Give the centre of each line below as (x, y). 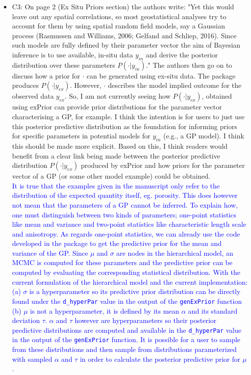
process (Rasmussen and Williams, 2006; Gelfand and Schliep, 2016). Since (124, 35)
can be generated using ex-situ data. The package (161, 75)
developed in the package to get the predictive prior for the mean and (117, 243)
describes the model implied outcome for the (175, 85)
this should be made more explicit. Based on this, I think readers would (120, 146)
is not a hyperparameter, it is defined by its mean (105, 310)
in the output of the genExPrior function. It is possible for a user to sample (126, 339)
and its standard (213, 310)
